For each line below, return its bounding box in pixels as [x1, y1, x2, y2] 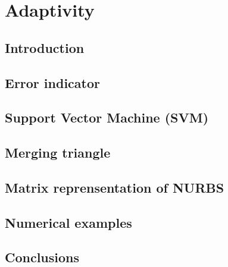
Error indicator [5, 73, 100, 92]
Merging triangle [5, 143, 111, 162]
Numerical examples [5, 213, 132, 231]
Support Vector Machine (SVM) [5, 108, 209, 127]
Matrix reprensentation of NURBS [5, 178, 224, 196]
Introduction [5, 38, 85, 56]
